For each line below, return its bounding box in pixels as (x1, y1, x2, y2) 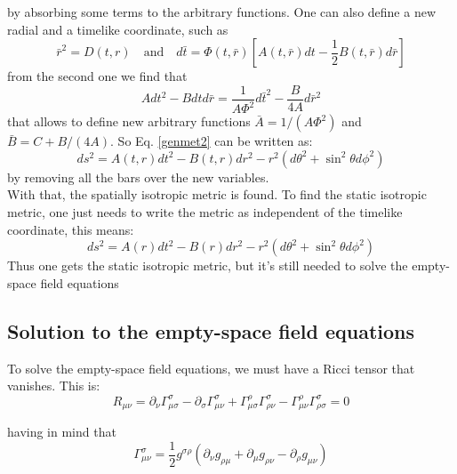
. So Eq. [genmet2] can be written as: (110, 132, 313, 150)
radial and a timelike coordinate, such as (7, 20, 228, 38)
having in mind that (7, 422, 116, 440)
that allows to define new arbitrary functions (7, 112, 251, 131)
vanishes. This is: (7, 376, 100, 395)
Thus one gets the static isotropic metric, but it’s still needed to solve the (7, 256, 408, 275)
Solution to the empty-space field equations (7, 317, 415, 344)
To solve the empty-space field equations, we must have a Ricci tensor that (7, 358, 415, 377)
